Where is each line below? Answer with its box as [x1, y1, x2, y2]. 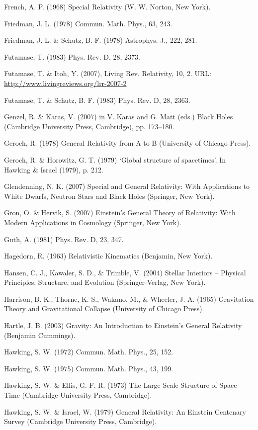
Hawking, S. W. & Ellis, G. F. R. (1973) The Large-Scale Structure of [4, 380, 217, 390]
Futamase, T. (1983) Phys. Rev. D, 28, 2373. [4, 51, 140, 62]
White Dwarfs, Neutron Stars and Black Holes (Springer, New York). [4, 190, 215, 201]
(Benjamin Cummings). [4, 330, 76, 340]
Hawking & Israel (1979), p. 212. [4, 164, 104, 174]
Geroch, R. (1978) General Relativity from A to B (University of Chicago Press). [4, 138, 251, 148]
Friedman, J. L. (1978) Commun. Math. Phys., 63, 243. [4, 18, 172, 28]
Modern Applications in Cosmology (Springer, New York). [4, 217, 181, 227]
